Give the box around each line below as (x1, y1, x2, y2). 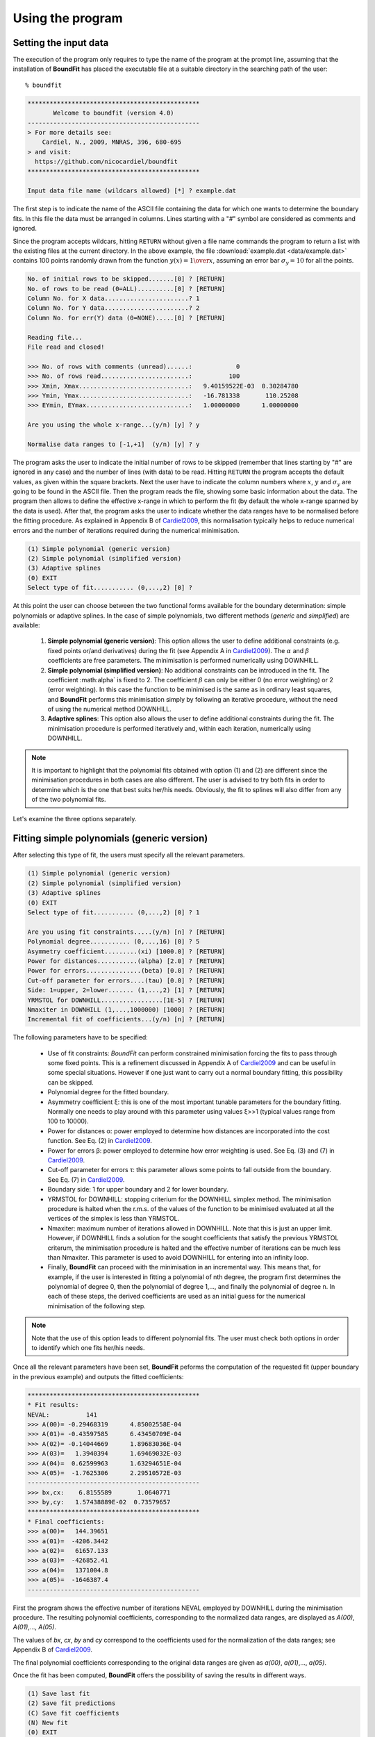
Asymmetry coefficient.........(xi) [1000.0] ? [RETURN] (27, 947, 226, 955)
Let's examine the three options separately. (12, 814, 137, 823)
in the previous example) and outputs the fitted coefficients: (12, 1372, 184, 1381)
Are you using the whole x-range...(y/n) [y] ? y (27, 421, 200, 429)
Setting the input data (12, 37, 109, 49)
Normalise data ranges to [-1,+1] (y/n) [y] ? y (27, 440, 200, 448)
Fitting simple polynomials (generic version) (12, 832, 208, 844)
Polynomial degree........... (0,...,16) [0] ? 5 (27, 938, 200, 946)
